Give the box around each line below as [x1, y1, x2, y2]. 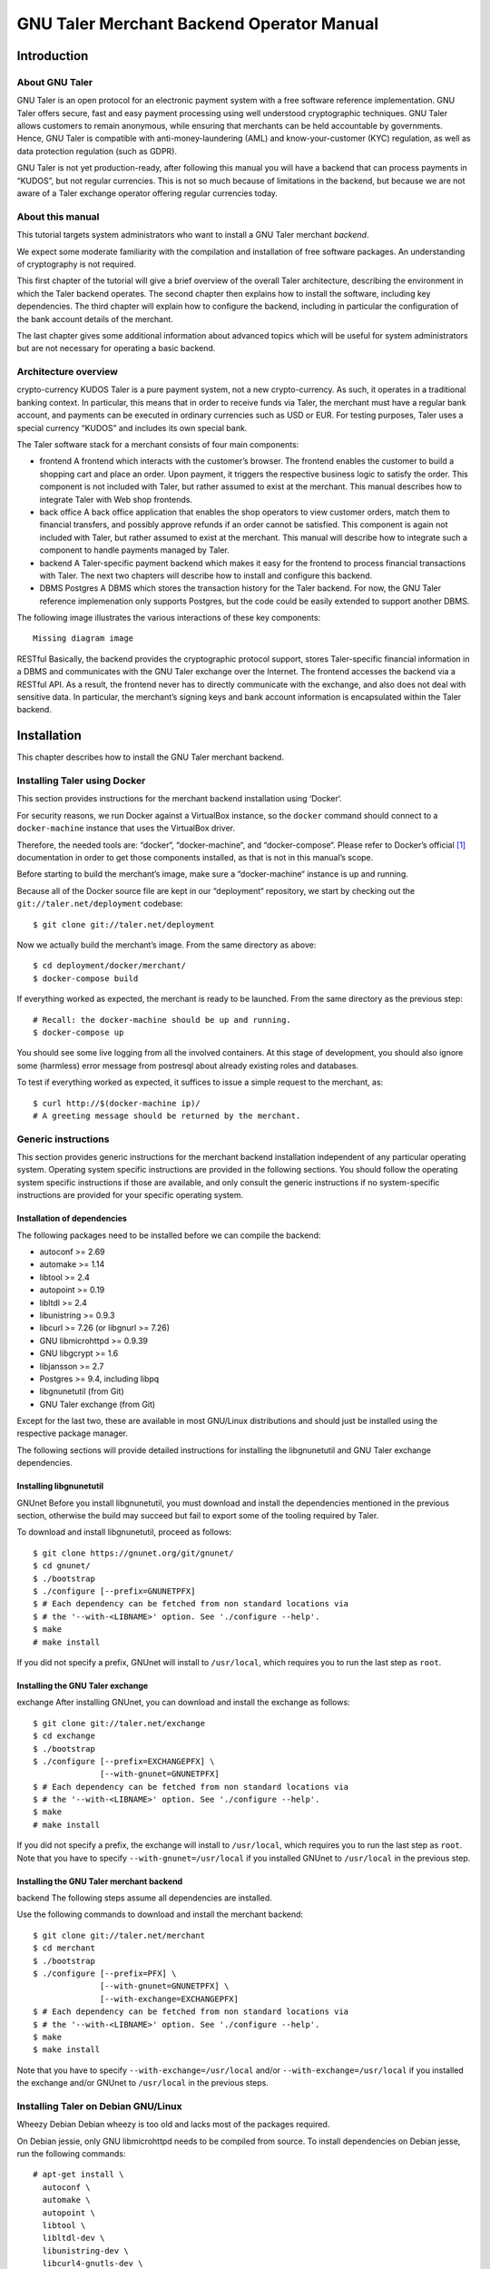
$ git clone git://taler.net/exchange [33, 1718, 206, 1728]
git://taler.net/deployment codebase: [16, 899, 183, 909]
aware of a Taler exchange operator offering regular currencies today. [16, 188, 279, 199]
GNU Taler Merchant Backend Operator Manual [16, 14, 379, 34]
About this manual [16, 210, 100, 222]
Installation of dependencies [16, 1213, 127, 1224]
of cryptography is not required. [16, 259, 136, 270]
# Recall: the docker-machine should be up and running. [33, 1015, 292, 1025]
